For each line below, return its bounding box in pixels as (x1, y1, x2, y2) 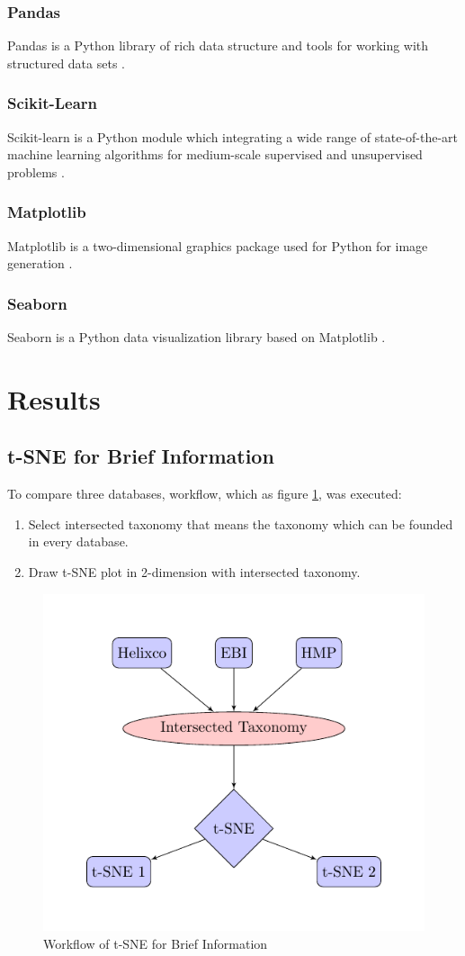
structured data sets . (7, 53, 125, 72)
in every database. (28, 532, 129, 551)
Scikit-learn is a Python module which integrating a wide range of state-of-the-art (7, 127, 459, 146)
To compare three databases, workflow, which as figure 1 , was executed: (7, 484, 402, 503)
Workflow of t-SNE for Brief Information (43, 933, 268, 952)
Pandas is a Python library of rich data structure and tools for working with (7, 36, 429, 55)
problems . (7, 162, 65, 181)
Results (7, 380, 101, 417)
